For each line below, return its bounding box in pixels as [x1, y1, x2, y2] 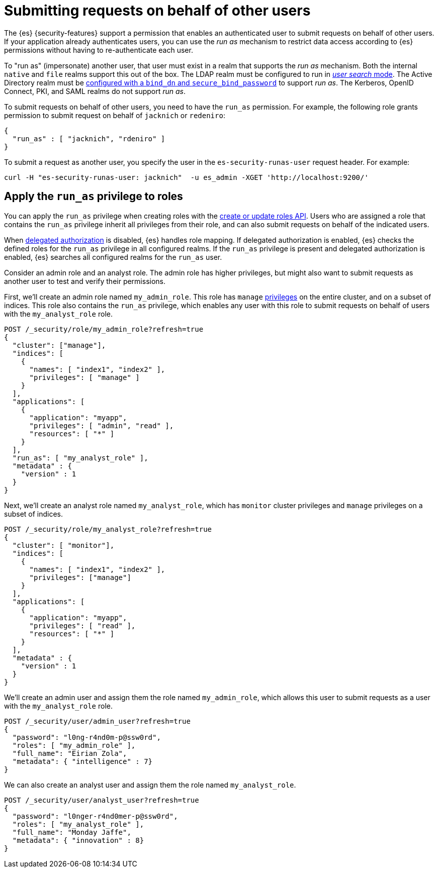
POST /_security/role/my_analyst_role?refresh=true [4, 525, 212, 533]
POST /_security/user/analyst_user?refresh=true [4, 796, 199, 804]
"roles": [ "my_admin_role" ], [12, 741, 136, 749]
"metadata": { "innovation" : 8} [12, 836, 144, 844]
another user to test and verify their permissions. [4, 276, 166, 285]
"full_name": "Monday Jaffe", [12, 828, 131, 836]
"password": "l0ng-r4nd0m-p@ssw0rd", [12, 733, 161, 741]
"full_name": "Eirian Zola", [12, 749, 127, 757]
